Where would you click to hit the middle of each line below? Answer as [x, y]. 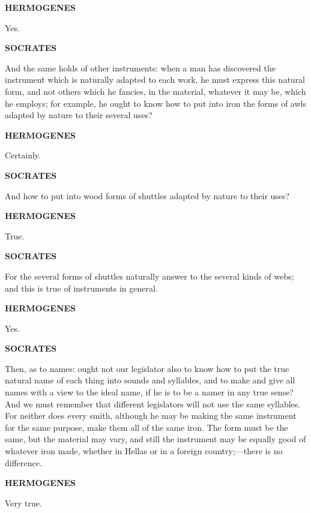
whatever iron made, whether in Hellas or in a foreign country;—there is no [144, 451]
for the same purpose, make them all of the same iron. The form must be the [146, 427]
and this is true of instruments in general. [81, 288]
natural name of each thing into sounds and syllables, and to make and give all [150, 380]
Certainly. [23, 155]
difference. [23, 462]
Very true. [23, 502]
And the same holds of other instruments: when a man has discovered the [140, 67]
